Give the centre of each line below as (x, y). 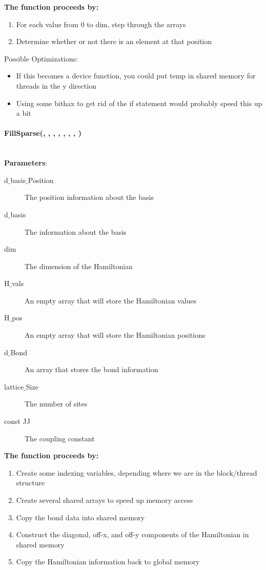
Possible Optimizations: (41, 58)
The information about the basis (76, 231)
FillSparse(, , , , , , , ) (43, 133)
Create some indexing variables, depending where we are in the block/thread (137, 472)
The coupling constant (60, 438)
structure (30, 483)
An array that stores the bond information (91, 369)
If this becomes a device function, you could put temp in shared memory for (136, 76)
